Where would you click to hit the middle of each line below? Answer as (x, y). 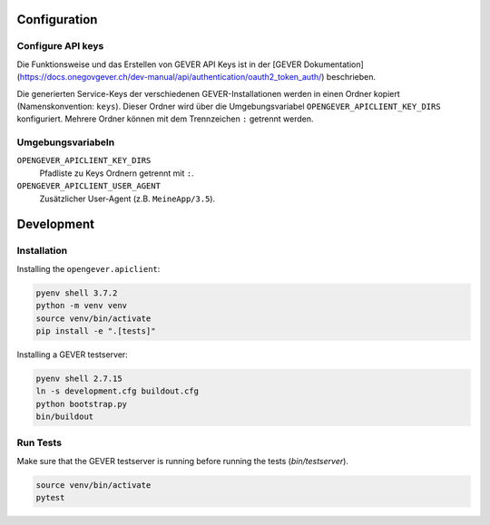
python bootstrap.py (81, 404)
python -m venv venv (81, 306)
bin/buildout (65, 417)
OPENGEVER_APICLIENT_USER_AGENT (88, 186)
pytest (50, 498)
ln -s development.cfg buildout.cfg (118, 391)
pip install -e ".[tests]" (96, 331)
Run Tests (39, 442)
